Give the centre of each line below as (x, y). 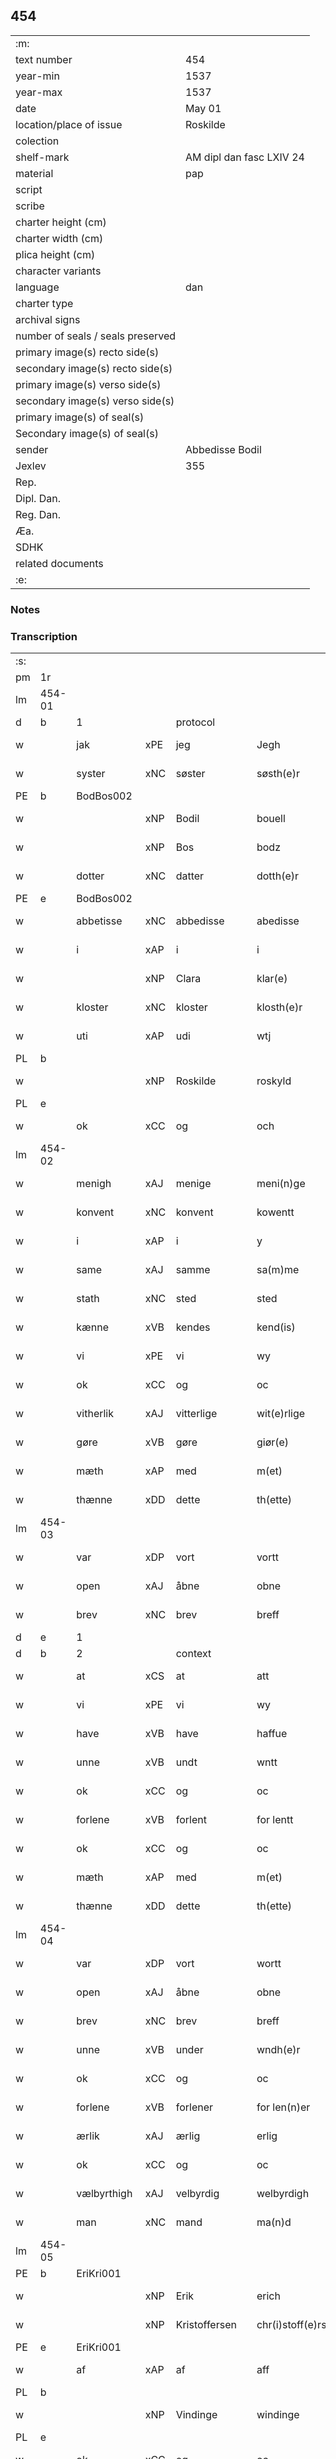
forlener (194, 2107)
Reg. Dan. (38, 514)
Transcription (44, 636)
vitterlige (196, 1414)
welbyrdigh (283, 2194)
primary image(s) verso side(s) (88, 384)
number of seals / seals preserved (96, 336)
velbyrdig (197, 2194)
